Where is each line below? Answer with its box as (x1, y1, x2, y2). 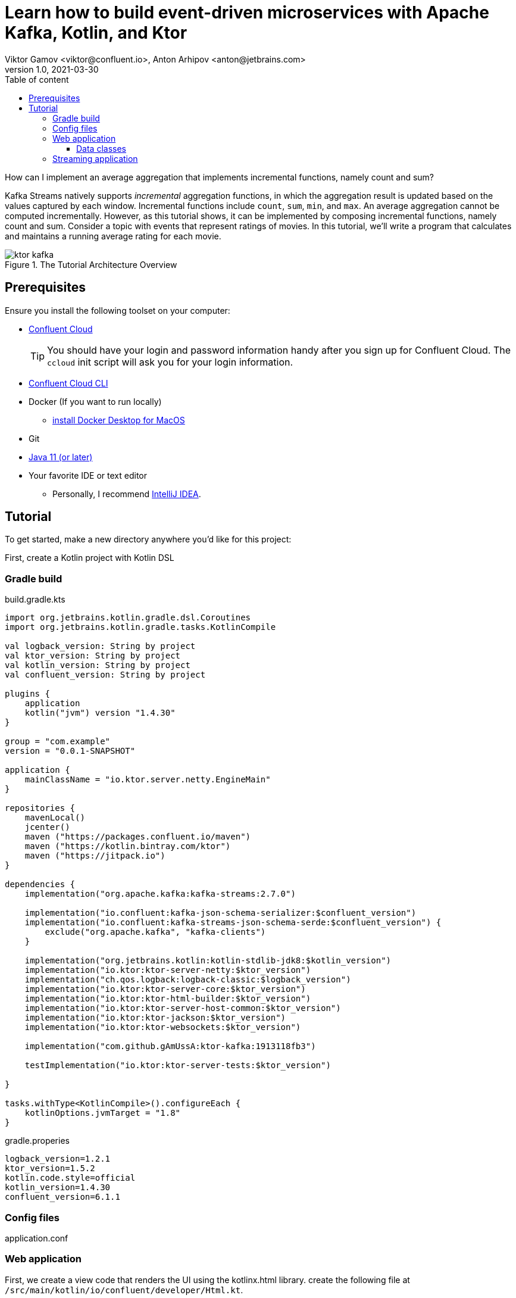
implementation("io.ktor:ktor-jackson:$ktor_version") (24, 1013, 286, 1023)
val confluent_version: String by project (5, 670, 206, 680)
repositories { (5, 803, 76, 813)
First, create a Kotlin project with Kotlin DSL (5, 553, 174, 563)
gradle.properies (5, 1135, 70, 1146)
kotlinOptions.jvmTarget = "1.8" (24, 1108, 181, 1118)
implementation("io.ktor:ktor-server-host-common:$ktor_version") (24, 1003, 341, 1013)
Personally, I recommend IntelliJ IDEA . (52, 488, 201, 499)
